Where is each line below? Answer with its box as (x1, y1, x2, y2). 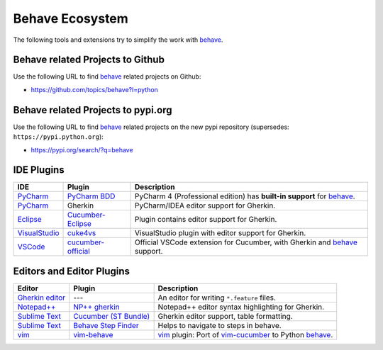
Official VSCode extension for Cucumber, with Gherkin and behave (134, 237, 358, 247)
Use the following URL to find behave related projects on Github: (13, 72, 201, 81)
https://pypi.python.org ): (13, 132, 104, 141)
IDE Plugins (13, 164, 65, 176)
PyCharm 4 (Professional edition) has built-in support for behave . (134, 191, 355, 201)
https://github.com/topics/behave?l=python (30, 85, 159, 94)
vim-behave (73, 329, 113, 339)
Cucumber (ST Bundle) (73, 311, 150, 321)
